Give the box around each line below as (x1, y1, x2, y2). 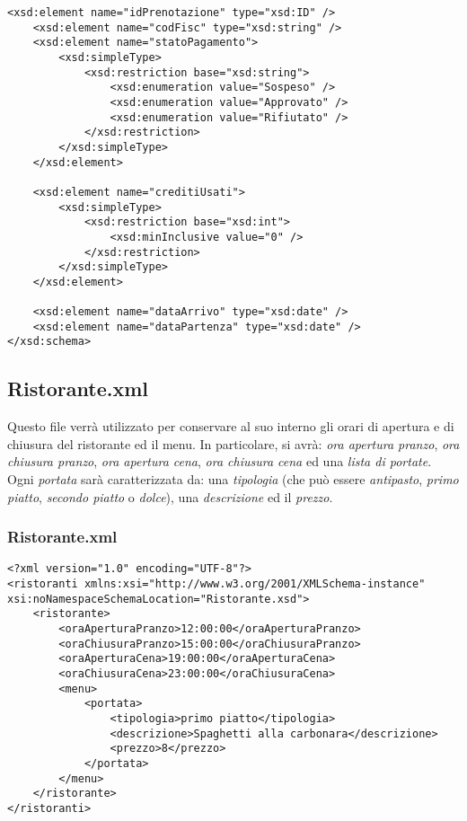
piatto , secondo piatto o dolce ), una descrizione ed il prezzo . (7, 487, 333, 506)
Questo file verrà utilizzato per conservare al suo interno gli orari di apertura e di (7, 417, 454, 436)
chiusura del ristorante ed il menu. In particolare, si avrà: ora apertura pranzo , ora (7, 434, 460, 453)
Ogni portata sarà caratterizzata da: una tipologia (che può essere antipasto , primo (7, 470, 459, 489)
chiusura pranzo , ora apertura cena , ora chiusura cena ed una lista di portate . (7, 452, 432, 471)
